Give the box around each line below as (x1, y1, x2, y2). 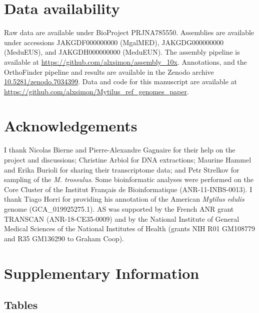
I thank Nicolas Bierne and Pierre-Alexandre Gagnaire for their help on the (4, 144, 235, 155)
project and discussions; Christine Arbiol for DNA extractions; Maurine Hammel (4, 154, 251, 165)
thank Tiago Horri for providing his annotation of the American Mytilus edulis (4, 194, 244, 204)
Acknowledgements (4, 115, 137, 136)
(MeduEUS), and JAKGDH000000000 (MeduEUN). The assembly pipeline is (4, 47, 240, 57)
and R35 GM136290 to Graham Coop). (4, 233, 124, 243)
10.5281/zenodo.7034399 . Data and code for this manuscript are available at (4, 76, 237, 87)
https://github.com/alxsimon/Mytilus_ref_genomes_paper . (4, 86, 189, 96)
